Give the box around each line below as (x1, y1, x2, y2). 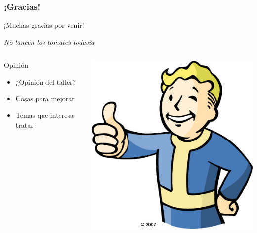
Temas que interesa (15, 110, 74, 120)
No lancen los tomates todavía (4, 36, 95, 47)
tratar (15, 119, 34, 130)
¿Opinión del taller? (15, 77, 76, 87)
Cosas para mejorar (15, 93, 75, 103)
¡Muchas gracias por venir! (4, 20, 84, 30)
